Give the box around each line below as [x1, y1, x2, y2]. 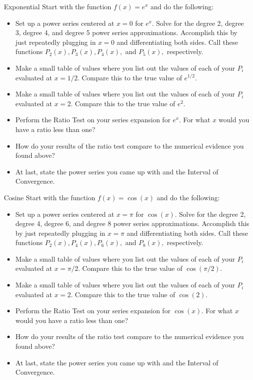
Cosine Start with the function [4, 192, 96, 202]
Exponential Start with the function [4, 1, 112, 11]
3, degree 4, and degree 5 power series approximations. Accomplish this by [15, 27, 237, 38]
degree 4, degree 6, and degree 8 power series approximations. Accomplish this [15, 218, 250, 228]
